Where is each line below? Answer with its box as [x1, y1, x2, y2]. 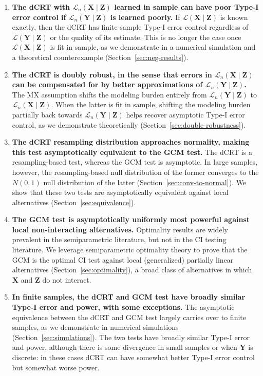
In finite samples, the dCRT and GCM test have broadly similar [12, 291, 246, 302]
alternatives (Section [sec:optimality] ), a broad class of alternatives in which [12, 264, 252, 275]
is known [220, 11, 248, 22]
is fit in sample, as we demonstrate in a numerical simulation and [50, 42, 256, 52]
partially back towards [12, 109, 83, 120]
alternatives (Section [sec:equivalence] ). [12, 196, 136, 207]
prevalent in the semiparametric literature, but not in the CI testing [12, 234, 227, 245]
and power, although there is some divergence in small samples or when [12, 342, 237, 352]
